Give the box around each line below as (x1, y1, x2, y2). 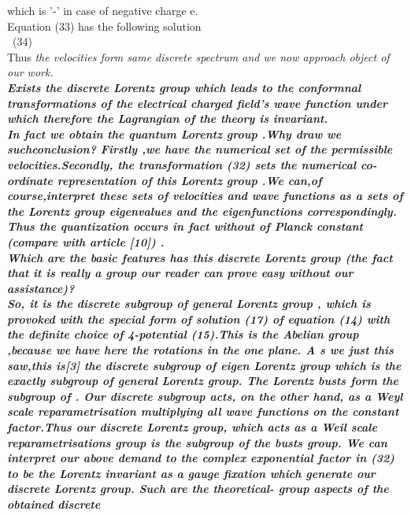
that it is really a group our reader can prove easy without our (7, 265, 354, 281)
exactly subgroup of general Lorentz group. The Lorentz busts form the (7, 372, 398, 389)
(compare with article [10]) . (7, 233, 165, 250)
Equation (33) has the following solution (7, 17, 202, 34)
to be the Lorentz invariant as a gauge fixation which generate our (7, 465, 376, 481)
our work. (7, 64, 54, 80)
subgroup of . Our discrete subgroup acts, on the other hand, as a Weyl (7, 387, 403, 404)
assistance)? (7, 280, 75, 296)
